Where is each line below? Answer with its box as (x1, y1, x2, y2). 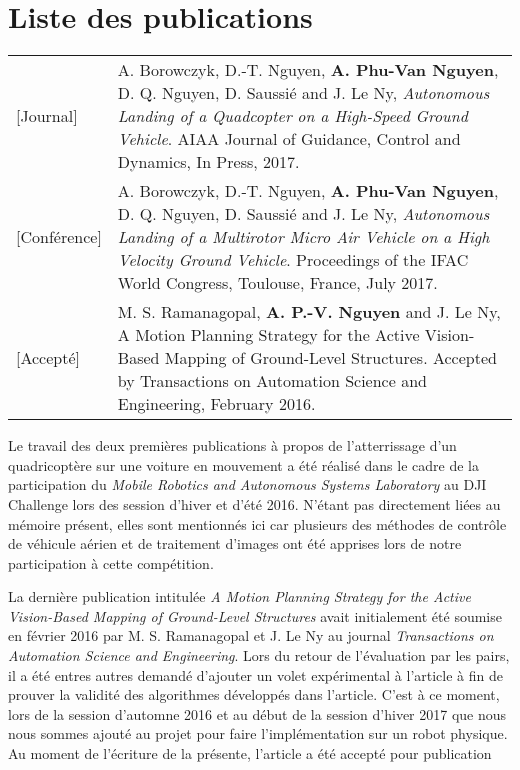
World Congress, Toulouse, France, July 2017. (117, 271, 438, 295)
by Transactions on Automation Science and (117, 369, 427, 393)
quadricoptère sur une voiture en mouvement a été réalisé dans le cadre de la (8, 454, 479, 475)
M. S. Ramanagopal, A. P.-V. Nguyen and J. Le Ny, (117, 300, 501, 324)
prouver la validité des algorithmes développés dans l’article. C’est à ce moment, (8, 684, 500, 705)
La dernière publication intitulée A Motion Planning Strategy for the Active (8, 586, 471, 607)
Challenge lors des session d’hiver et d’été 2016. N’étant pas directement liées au (8, 493, 501, 514)
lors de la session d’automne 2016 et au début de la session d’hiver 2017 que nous (8, 703, 507, 724)
